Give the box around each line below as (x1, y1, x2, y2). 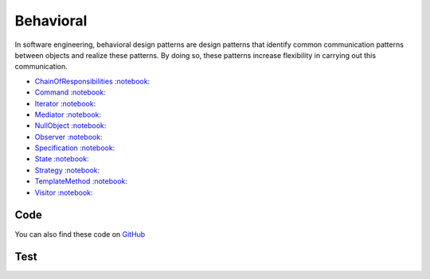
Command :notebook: (34, 87, 107, 97)
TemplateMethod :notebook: (34, 176, 127, 186)
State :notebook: (34, 154, 89, 164)
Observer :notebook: (34, 132, 103, 141)
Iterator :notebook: (34, 99, 96, 108)
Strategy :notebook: (34, 165, 100, 175)
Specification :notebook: (34, 143, 115, 153)
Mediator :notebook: (34, 110, 102, 119)
